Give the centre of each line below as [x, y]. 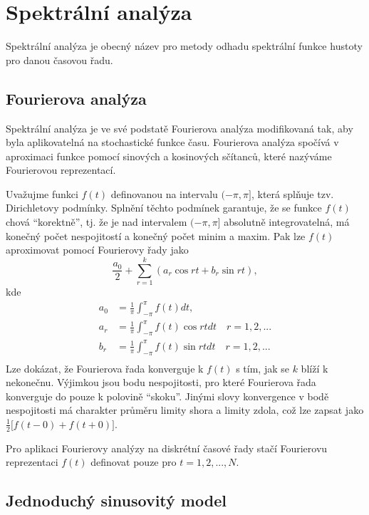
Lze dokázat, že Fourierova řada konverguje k [105, 368]
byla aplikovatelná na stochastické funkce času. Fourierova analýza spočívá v [172, 142]
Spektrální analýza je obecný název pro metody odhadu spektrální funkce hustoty [184, 46]
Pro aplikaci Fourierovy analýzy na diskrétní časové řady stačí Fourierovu [167, 448]
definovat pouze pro [134, 462]
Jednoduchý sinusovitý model [116, 500]
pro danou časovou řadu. [59, 59]
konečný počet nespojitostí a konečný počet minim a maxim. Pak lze [156, 235]
